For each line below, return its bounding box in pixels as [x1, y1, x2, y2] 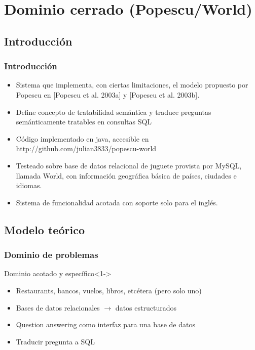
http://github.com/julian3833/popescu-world [16, 143, 157, 154]
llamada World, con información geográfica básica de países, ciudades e [16, 170, 237, 181]
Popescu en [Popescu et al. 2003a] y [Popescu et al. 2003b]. [16, 89, 200, 100]
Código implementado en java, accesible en [16, 133, 149, 144]
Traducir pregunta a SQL [16, 336, 95, 346]
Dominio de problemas [4, 248, 98, 261]
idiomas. [16, 180, 42, 191]
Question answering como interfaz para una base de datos [16, 319, 195, 330]
